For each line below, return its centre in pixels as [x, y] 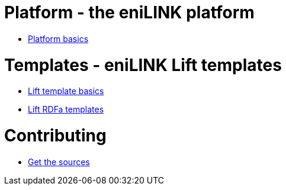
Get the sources [59, 162]
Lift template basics [66, 91]
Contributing [55, 136]
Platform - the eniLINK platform [129, 12]
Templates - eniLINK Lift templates [143, 65]
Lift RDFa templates [66, 110]
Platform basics [58, 38]
